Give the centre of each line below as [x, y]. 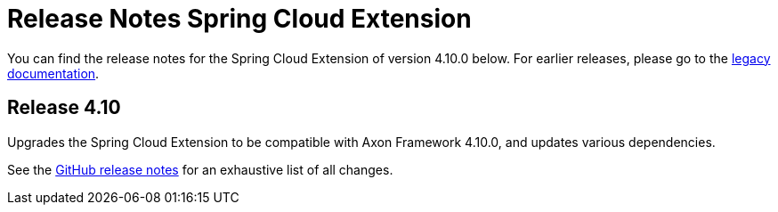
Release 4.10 [64, 108]
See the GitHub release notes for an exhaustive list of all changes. [200, 169]
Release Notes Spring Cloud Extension [239, 19]
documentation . [53, 73]
